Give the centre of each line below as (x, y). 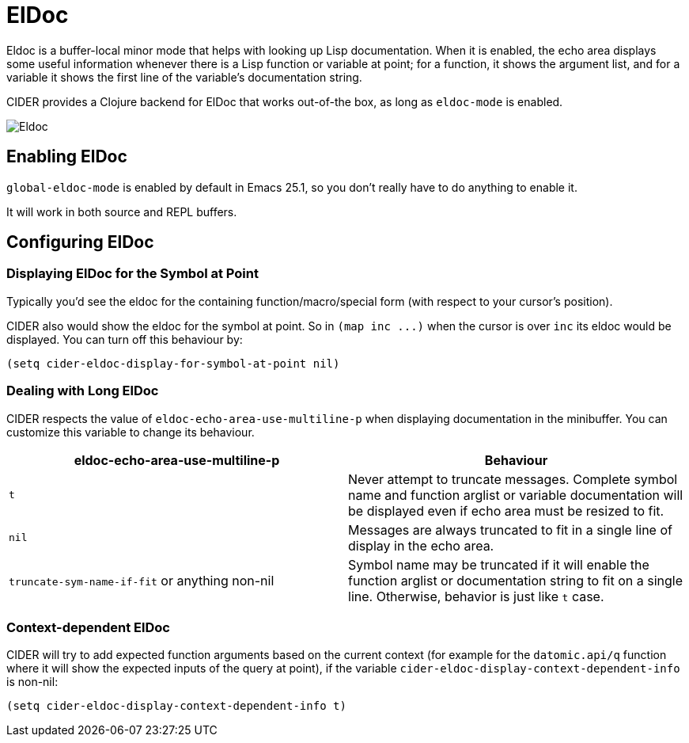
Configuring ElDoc (80, 242)
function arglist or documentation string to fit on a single (515, 580)
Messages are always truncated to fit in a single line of (510, 530)
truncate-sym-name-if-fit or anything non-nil (142, 580)
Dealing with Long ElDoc (83, 391)
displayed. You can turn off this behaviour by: (125, 339)
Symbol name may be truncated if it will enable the (499, 564)
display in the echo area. (421, 545)
